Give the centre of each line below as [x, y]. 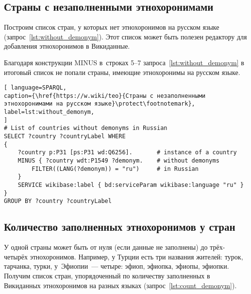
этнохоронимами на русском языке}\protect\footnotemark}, [100, 104]
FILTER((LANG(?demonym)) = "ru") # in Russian [115, 169]
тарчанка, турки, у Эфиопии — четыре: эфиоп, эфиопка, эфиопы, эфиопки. [117, 266]
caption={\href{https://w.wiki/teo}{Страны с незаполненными [105, 96]
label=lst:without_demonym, [49, 112]
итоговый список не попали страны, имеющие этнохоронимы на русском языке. [122, 72]
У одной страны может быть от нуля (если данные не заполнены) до [106, 247]
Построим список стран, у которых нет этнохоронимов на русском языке [112, 27]
